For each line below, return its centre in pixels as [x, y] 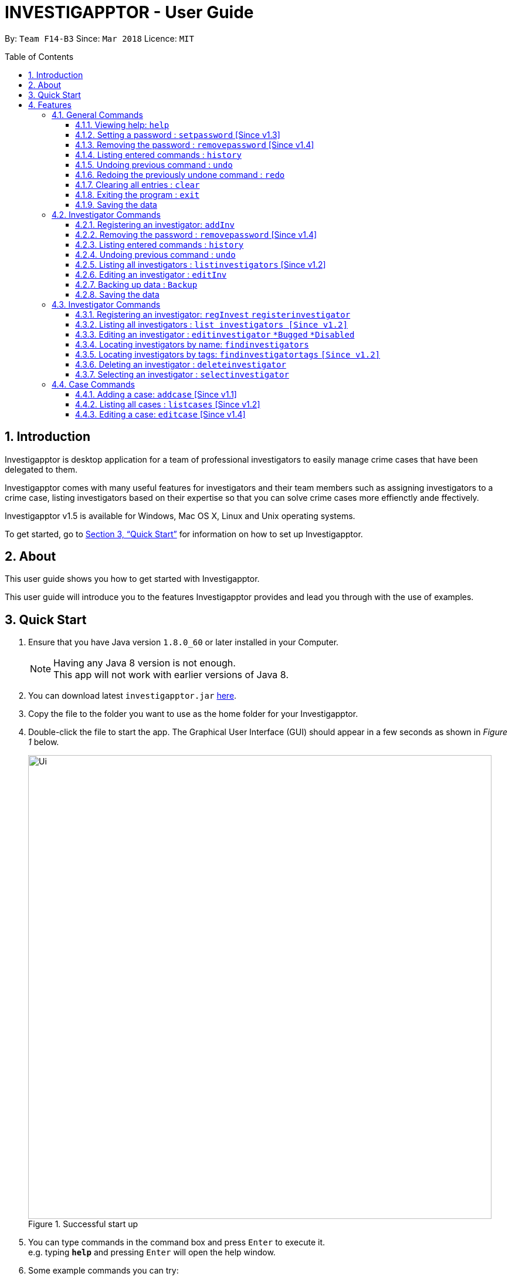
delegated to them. [41, 469]
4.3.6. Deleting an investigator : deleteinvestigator [181, 364]
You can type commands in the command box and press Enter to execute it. [177, 1242]
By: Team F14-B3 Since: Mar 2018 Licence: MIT [99, 38]
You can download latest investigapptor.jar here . [133, 696]
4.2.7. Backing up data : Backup [136, 284]
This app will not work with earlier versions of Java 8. [171, 675]
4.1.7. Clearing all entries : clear [138, 184]
